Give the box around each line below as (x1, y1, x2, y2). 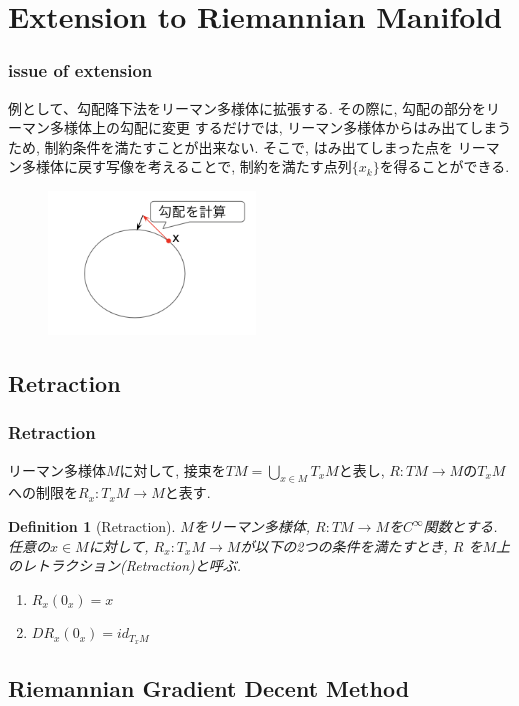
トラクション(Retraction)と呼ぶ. (35, 555, 242, 576)
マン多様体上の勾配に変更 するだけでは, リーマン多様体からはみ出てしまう (21, 117, 512, 138)
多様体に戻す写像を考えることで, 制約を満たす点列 (21, 156, 352, 177)
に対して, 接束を (119, 459, 226, 480)
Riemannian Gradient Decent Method (8, 672, 410, 703)
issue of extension (8, 58, 153, 83)
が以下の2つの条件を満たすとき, (240, 535, 448, 556)
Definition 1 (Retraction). (8, 516, 176, 537)
